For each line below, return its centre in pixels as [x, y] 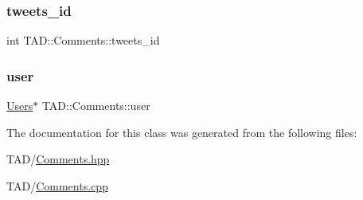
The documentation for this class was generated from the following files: [182, 132]
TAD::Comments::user [96, 106]
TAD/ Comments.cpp [57, 185]
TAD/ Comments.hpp [58, 159]
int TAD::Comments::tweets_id [83, 40]
